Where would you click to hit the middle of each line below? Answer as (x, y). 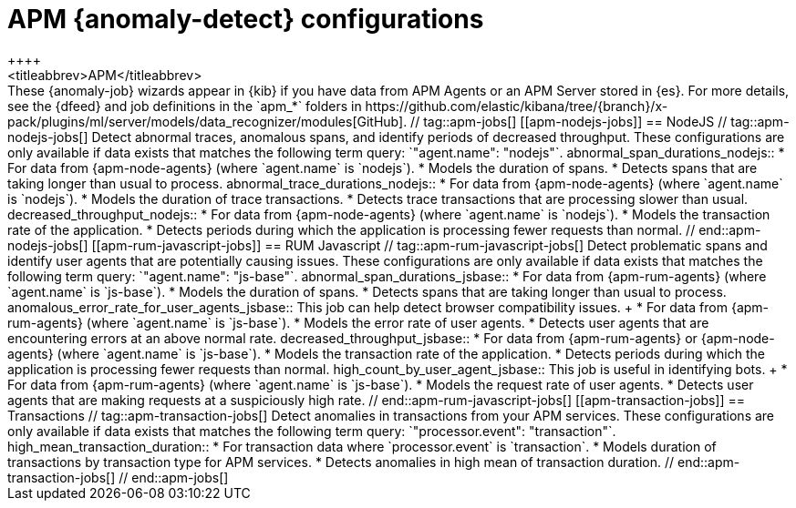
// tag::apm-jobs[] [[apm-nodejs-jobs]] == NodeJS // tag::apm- (600, 121)
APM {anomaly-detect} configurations (246, 19)
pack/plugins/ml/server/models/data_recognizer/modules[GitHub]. (207, 121)
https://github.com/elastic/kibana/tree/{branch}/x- (517, 106)
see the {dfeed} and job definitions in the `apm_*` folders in (185, 106)
